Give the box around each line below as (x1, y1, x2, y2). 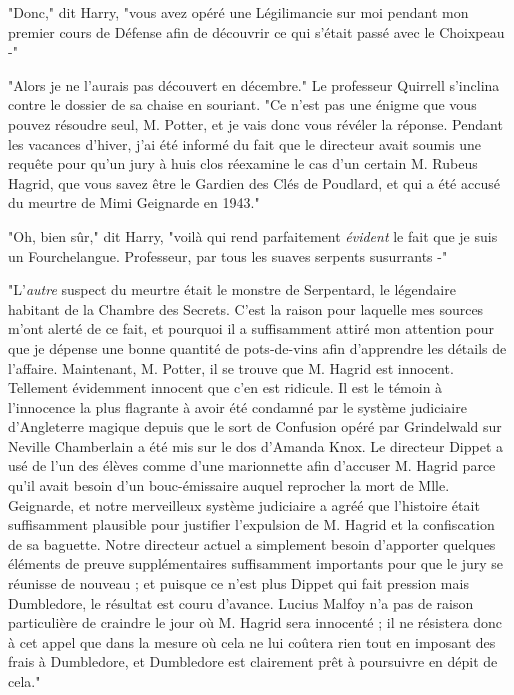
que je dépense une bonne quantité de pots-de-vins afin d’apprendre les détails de (8, 337, 507, 358)
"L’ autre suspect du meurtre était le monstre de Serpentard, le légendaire (8, 279, 456, 300)
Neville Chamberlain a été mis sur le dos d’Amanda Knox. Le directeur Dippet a (8, 435, 504, 456)
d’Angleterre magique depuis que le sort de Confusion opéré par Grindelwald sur (8, 416, 502, 437)
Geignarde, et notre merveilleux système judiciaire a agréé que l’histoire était (8, 494, 480, 515)
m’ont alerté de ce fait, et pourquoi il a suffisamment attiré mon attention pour (8, 318, 495, 339)
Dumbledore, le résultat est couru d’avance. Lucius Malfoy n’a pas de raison (8, 592, 474, 613)
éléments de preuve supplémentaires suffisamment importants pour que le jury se (8, 553, 503, 574)
